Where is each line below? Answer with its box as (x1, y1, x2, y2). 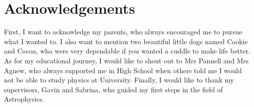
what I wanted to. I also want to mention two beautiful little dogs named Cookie (4, 36, 248, 46)
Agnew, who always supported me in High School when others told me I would (4, 65, 242, 75)
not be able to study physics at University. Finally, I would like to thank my (4, 75, 234, 85)
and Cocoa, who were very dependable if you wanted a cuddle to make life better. (4, 46, 251, 56)
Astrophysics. (4, 94, 44, 104)
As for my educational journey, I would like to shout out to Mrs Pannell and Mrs (4, 55, 249, 65)
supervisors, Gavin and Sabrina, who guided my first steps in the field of (4, 84, 223, 94)
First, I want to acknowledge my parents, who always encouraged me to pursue (4, 27, 242, 37)
